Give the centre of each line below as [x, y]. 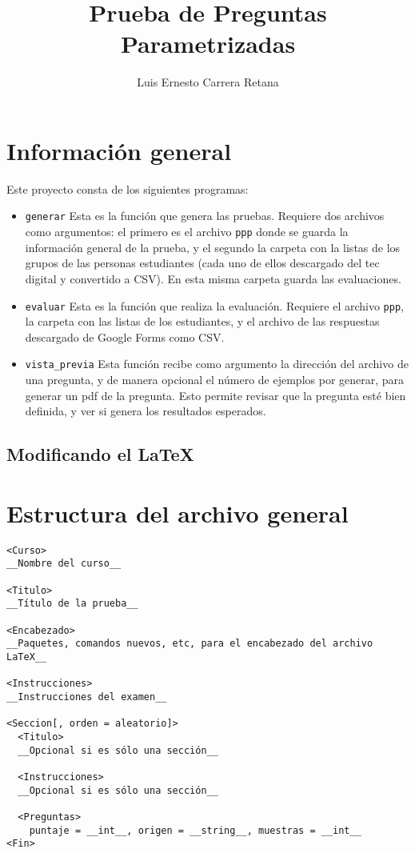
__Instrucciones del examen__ [87, 697]
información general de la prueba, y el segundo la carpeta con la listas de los [213, 247]
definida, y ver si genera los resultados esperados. [146, 411]
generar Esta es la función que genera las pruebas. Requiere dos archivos [205, 216]
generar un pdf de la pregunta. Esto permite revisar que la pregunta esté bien [215, 395]
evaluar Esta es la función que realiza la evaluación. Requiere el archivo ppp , [214, 305]
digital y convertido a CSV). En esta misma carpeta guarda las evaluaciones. [213, 278]
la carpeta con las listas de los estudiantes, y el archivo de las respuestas [202, 321]
